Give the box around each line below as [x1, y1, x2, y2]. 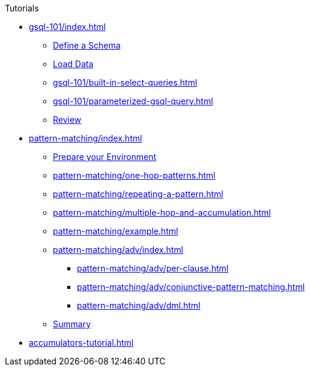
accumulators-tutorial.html [29, 337, 134, 348]
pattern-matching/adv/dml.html [77, 300, 201, 310]
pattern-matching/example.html [53, 226, 178, 236]
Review [53, 114, 82, 125]
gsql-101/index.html [29, 22, 106, 32]
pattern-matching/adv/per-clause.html [77, 263, 229, 273]
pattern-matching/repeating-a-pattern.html [53, 189, 223, 199]
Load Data [53, 59, 94, 69]
